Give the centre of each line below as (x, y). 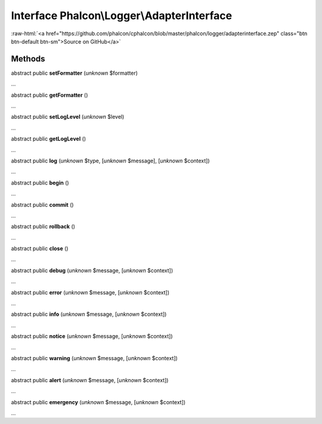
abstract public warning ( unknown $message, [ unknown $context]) (95, 358)
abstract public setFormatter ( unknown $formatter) (75, 73)
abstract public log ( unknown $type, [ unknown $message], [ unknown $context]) (110, 161)
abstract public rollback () (43, 226)
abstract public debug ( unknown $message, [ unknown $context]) (92, 270)
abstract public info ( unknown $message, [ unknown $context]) (89, 314)
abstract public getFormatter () (49, 95)
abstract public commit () (42, 205)
